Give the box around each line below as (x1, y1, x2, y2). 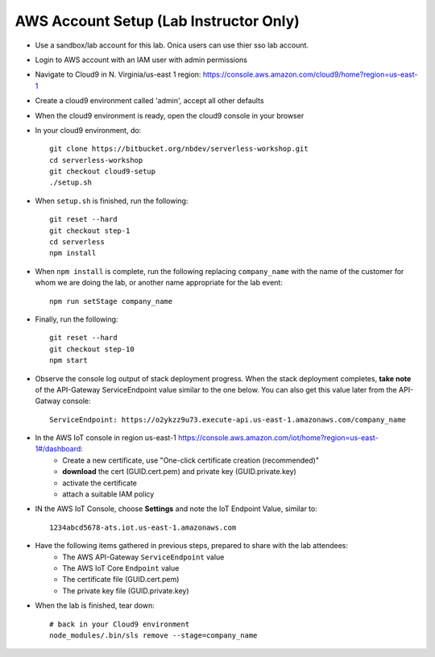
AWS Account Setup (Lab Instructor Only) (14, 12, 300, 30)
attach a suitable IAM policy (62, 489, 155, 499)
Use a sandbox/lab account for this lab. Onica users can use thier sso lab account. (35, 40, 309, 50)
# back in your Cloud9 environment (49, 619, 190, 629)
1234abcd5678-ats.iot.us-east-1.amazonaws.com (49, 522, 237, 532)
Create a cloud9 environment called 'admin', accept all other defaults (35, 96, 265, 106)
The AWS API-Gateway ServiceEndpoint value (62, 552, 225, 562)
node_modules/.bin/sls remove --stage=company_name (49, 630, 258, 640)
